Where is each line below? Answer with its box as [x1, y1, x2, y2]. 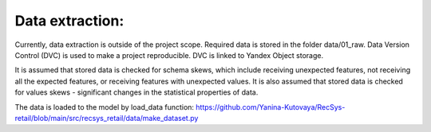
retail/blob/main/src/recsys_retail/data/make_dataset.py [14, 113, 199, 122]
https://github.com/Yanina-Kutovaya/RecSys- [196, 102, 346, 111]
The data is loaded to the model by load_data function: [14, 102, 195, 111]
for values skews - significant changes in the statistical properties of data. [14, 87, 259, 97]
